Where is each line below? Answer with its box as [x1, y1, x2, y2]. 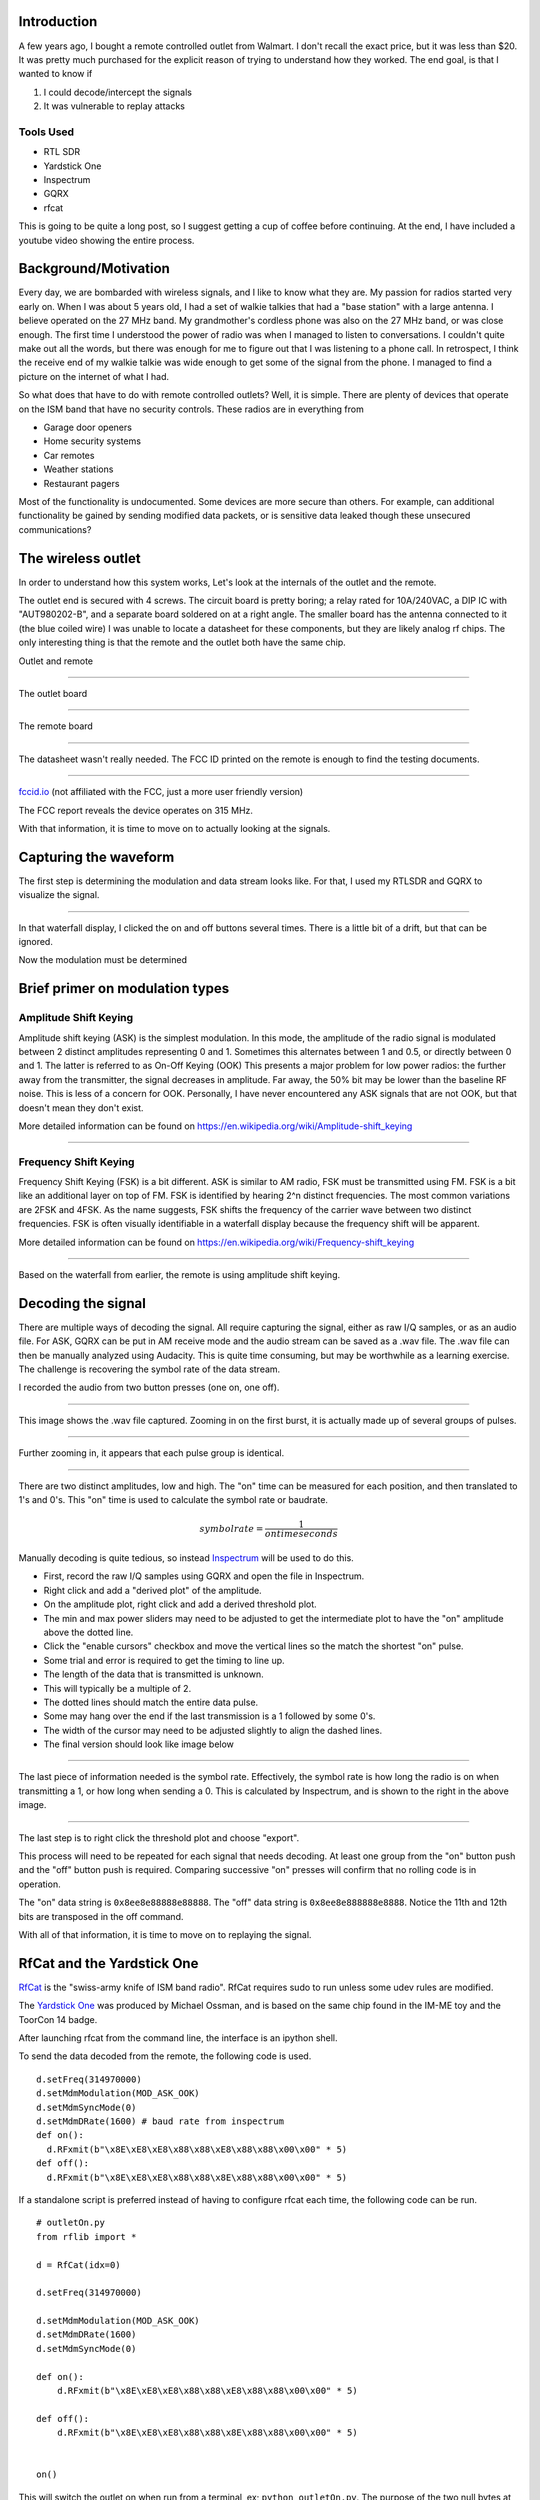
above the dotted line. [43, 1626, 134, 1638]
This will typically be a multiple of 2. [43, 1682, 192, 1694]
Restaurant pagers [43, 477, 120, 489]
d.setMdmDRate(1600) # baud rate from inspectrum [36, 2116, 285, 2127]
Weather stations [43, 463, 114, 475]
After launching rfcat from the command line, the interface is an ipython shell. [18, 2032, 339, 2044]
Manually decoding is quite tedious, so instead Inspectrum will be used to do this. [18, 1552, 354, 1564]
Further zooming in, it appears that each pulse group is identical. [18, 1447, 285, 1459]
